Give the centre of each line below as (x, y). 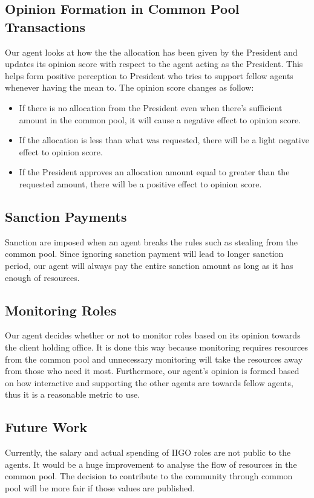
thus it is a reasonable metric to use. (73, 394)
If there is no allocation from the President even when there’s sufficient (151, 107)
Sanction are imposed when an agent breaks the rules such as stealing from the (151, 241)
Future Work (46, 427)
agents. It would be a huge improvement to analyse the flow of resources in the (151, 464)
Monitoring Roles (61, 310)
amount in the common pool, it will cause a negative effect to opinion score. (160, 119)
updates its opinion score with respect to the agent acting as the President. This (154, 64)
